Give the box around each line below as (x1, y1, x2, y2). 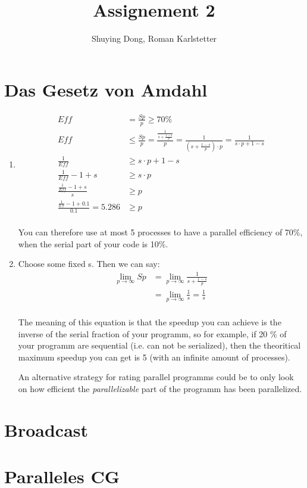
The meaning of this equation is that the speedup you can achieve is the (18, 315, 281, 328)
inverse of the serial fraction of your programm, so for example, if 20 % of (18, 327, 287, 340)
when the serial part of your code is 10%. (18, 237, 168, 250)
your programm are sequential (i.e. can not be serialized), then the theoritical (18, 339, 301, 352)
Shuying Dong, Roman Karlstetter (91, 32, 217, 45)
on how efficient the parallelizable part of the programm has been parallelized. (18, 382, 302, 394)
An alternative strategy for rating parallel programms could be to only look (18, 371, 294, 383)
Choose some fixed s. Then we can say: (18, 257, 160, 270)
